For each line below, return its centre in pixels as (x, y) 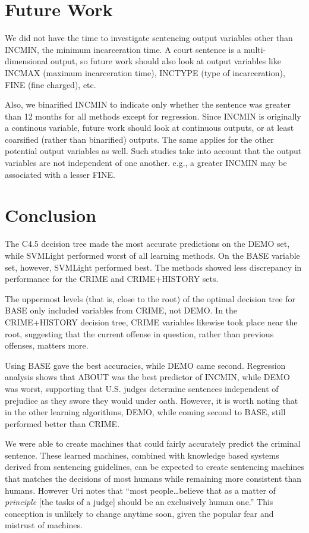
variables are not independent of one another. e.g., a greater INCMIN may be (146, 163)
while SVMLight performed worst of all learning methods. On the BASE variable (152, 255)
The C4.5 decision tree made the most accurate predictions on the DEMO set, (147, 244)
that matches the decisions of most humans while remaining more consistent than (153, 479)
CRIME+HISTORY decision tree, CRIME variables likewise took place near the (151, 322)
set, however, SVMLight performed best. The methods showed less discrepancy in (153, 267)
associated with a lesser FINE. (60, 174)
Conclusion (51, 215)
